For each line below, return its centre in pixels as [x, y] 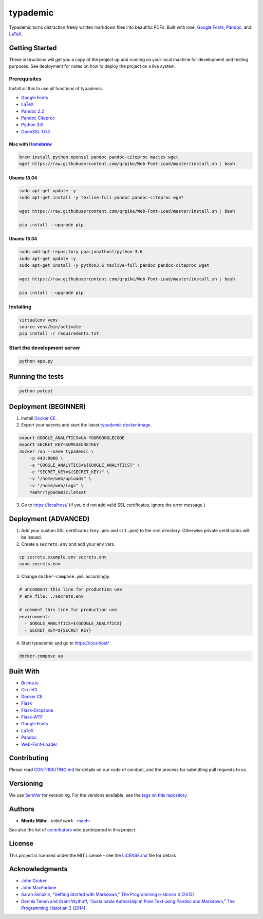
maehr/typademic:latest [58, 492]
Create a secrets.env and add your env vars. [68, 544]
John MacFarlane [39, 887]
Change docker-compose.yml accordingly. [66, 576]
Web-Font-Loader [39, 744]
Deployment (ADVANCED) [49, 519]
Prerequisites [25, 79]
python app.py [36, 361]
